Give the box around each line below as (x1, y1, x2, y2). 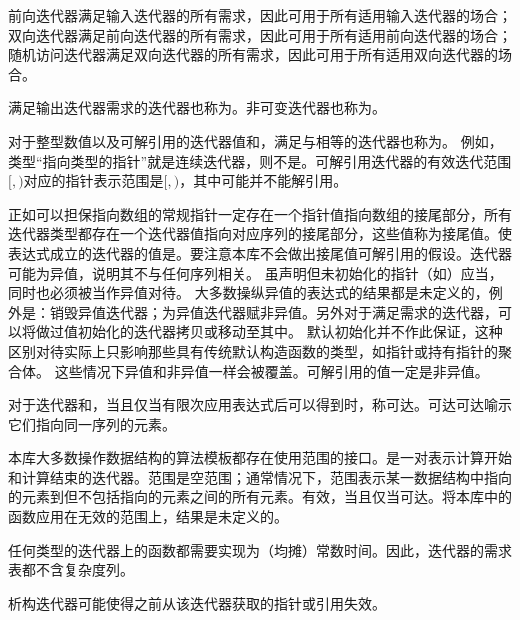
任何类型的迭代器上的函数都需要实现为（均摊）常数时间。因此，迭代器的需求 (8, 539, 512, 560)
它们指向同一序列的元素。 (8, 413, 176, 434)
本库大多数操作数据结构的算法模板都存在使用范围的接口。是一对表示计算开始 (8, 447, 512, 468)
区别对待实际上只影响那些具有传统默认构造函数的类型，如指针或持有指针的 (8, 340, 498, 361)
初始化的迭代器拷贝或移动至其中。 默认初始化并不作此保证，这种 (77, 321, 503, 342)
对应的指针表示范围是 (23, 170, 164, 191)
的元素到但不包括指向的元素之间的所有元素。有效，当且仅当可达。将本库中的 (8, 486, 512, 507)
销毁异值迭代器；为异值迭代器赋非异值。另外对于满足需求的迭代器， (49, 301, 498, 322)
